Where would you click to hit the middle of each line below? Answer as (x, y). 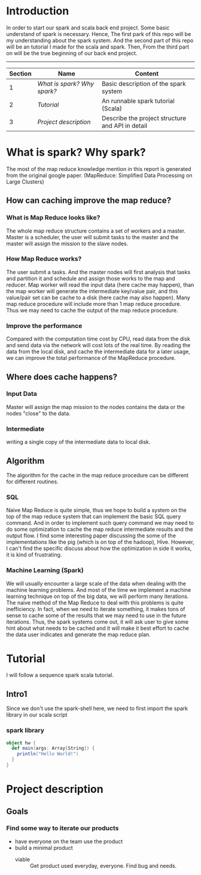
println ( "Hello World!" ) (48, 754)
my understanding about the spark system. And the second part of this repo (100, 40)
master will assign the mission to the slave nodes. (67, 243)
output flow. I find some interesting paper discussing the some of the (91, 536)
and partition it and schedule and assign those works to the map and (91, 278)
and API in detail (124, 125)
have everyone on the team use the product (69, 841)
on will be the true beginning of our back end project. (72, 53)
